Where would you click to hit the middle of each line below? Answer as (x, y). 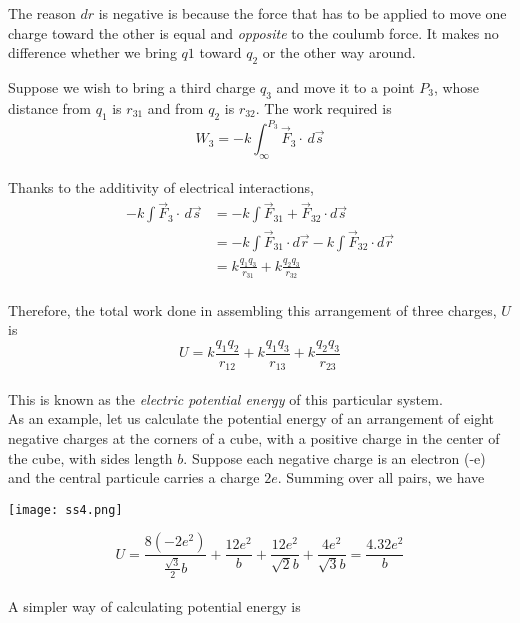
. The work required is (323, 107)
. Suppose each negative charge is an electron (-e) (334, 457)
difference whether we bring (92, 52)
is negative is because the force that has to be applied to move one (302, 13)
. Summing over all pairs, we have (381, 477)
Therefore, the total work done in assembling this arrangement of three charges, (252, 309)
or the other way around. (339, 52)
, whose (456, 86)
